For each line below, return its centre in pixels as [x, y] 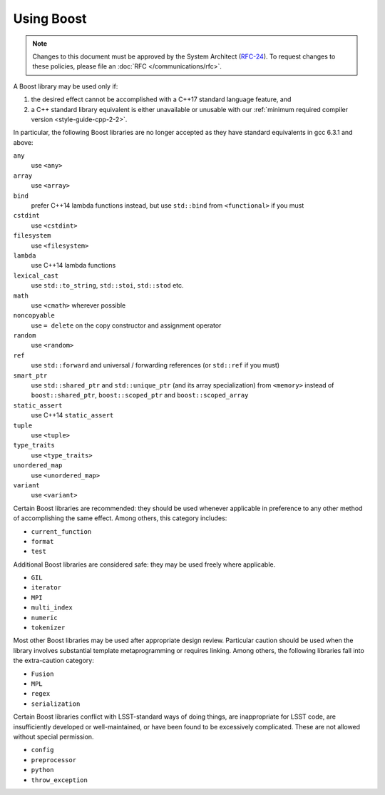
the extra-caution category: [53, 661]
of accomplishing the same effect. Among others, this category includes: [120, 518]
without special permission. [53, 736]
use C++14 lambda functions [73, 265]
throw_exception [60, 780]
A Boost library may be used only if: [66, 86]
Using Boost [50, 19]
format [42, 541]
